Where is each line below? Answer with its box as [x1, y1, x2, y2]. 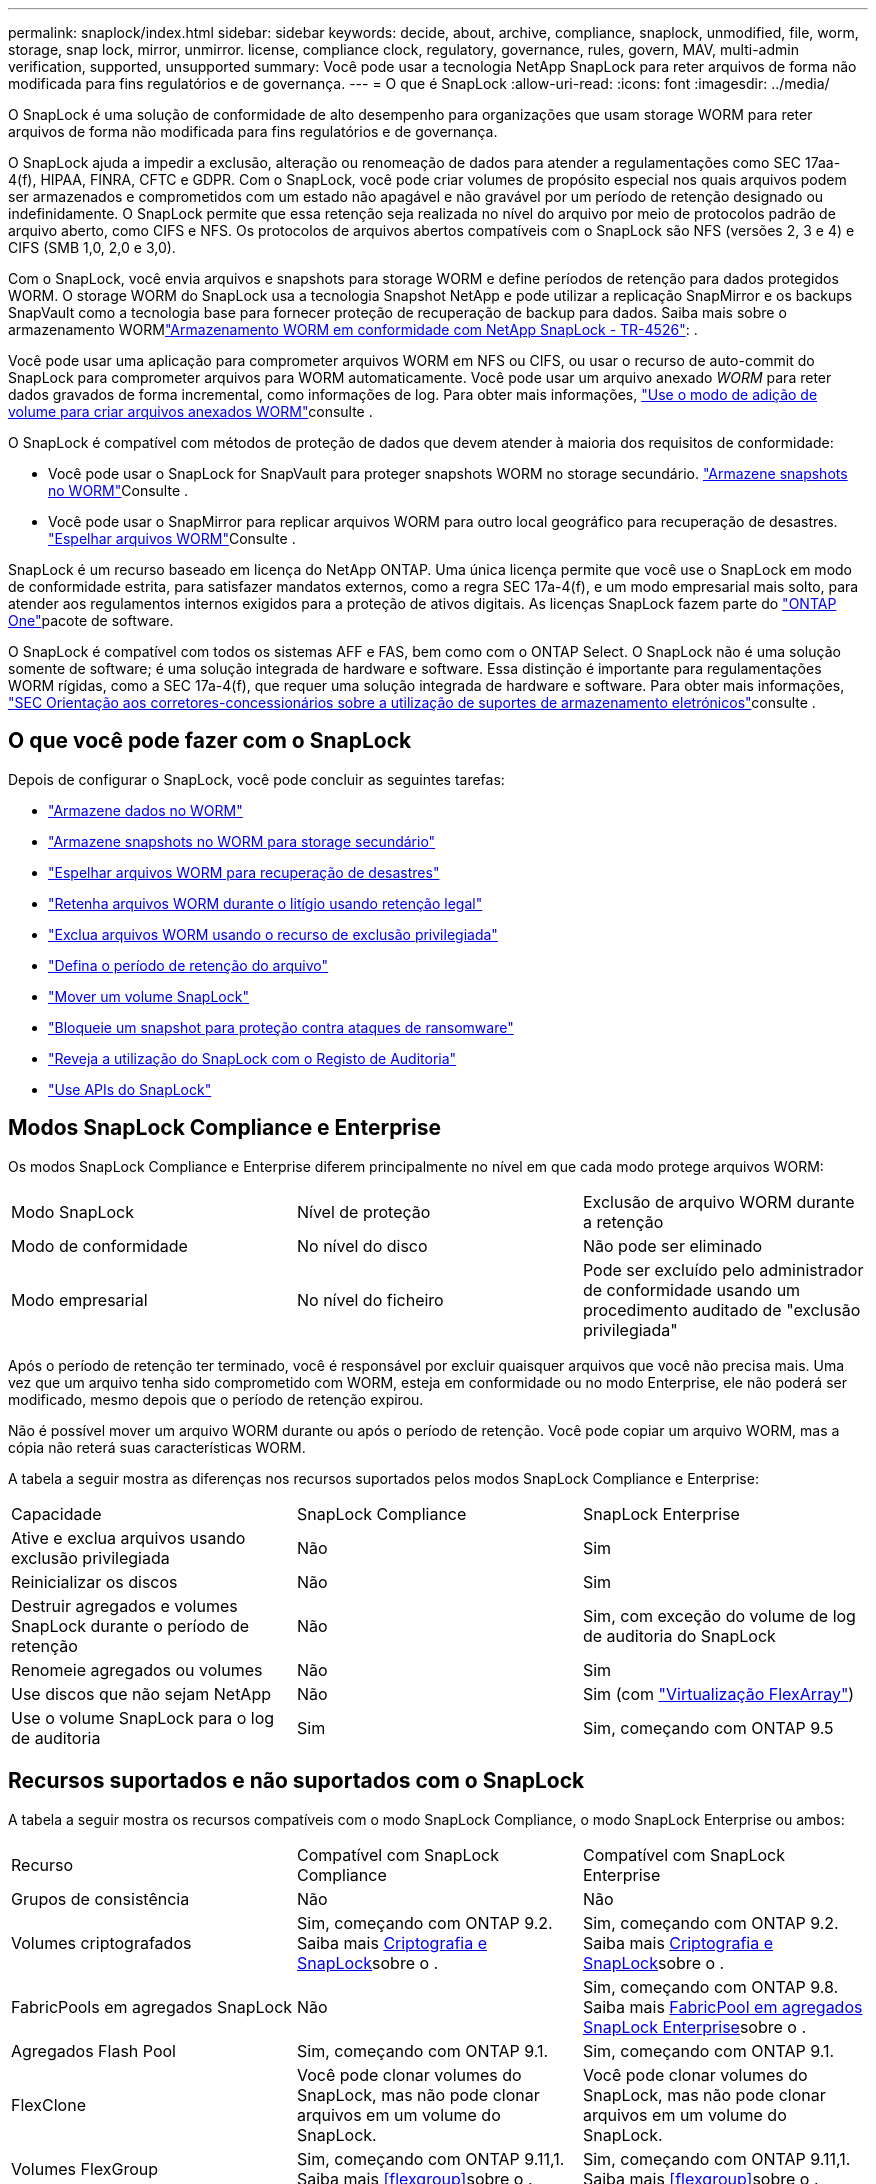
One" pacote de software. [8, 612, 174, 629]
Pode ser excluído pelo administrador [582, 1259, 864, 1280]
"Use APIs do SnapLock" [48, 1080, 212, 1098]
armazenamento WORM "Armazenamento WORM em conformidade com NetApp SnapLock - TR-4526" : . [8, 321, 698, 338]
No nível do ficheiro [296, 1289, 444, 1310]
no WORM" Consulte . [48, 482, 189, 499]
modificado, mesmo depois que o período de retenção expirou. [8, 1390, 424, 1408]
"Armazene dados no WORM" [48, 801, 243, 819]
